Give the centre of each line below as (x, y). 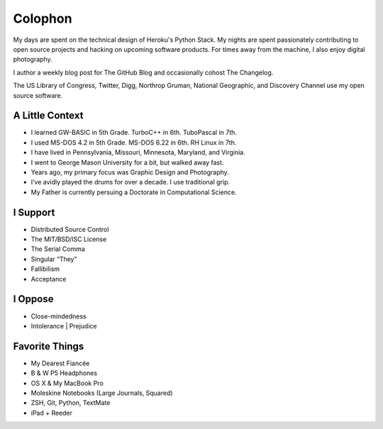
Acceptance (49, 279)
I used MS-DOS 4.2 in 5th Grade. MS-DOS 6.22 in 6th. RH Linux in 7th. (134, 143)
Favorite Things (49, 346)
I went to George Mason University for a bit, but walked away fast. (127, 162)
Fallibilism (45, 269)
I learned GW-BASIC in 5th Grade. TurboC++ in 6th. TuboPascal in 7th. (134, 133)
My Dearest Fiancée (60, 363)
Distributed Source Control (70, 229)
